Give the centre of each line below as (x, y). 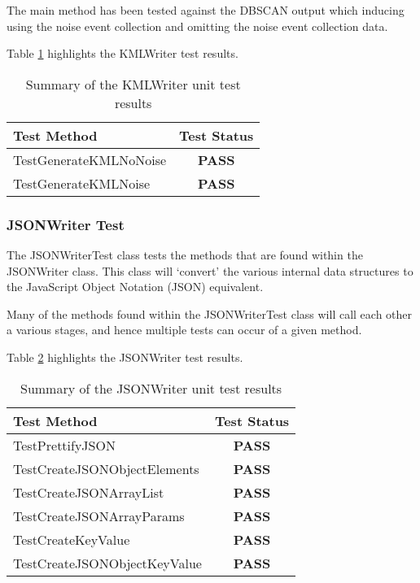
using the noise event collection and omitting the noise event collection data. (197, 26)
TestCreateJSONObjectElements (106, 468)
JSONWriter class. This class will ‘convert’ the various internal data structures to (210, 270)
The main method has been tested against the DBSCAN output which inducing (206, 10)
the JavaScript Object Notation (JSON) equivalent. (135, 287)
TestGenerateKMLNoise (82, 183)
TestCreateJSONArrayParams (99, 516)
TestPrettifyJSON (64, 445)
